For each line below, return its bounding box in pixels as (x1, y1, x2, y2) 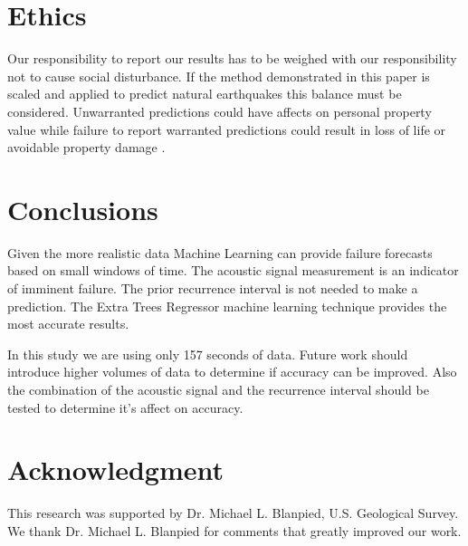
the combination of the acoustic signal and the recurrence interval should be (7, 379, 429, 398)
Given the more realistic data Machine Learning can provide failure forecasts (7, 243, 433, 262)
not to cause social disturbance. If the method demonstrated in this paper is (7, 66, 430, 85)
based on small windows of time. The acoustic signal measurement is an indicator (7, 261, 459, 280)
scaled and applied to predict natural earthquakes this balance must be (7, 84, 402, 103)
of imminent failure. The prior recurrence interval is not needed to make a (7, 279, 418, 297)
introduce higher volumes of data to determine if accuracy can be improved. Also (7, 362, 457, 381)
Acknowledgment (7, 451, 224, 488)
